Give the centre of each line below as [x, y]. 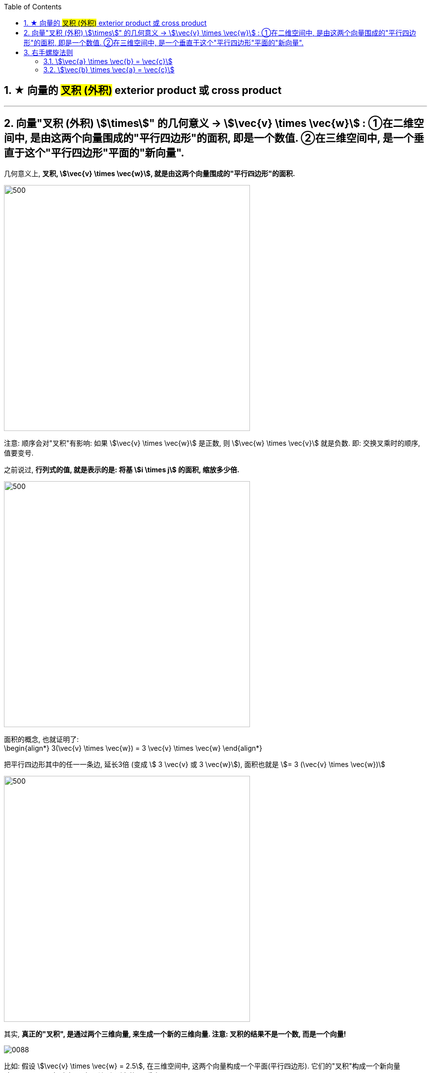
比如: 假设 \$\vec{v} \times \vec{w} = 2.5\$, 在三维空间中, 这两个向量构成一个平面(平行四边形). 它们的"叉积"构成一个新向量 [202, 1066]
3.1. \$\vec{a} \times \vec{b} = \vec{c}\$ [108, 61]
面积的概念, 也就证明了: [42, 739]
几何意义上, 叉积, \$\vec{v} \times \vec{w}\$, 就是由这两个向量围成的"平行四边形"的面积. [150, 173]
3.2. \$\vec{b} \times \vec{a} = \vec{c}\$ [109, 70]
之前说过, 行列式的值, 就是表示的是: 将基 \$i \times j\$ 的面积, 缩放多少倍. [122, 469]
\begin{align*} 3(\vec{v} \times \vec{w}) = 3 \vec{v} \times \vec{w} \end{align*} [133, 748]
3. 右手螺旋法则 [48, 52]
